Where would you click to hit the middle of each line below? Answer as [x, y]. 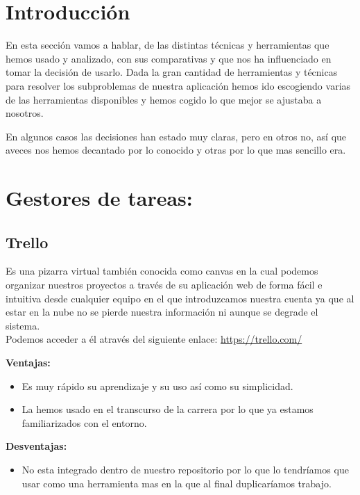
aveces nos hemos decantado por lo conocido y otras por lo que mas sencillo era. [176, 150]
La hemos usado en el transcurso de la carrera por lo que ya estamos [168, 409]
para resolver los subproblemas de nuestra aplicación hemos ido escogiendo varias [178, 85]
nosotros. [25, 113]
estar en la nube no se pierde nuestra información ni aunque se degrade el [162, 312]
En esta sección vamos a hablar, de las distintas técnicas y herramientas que [168, 45]
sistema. [23, 325]
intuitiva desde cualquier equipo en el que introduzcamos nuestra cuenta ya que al [180, 298]
